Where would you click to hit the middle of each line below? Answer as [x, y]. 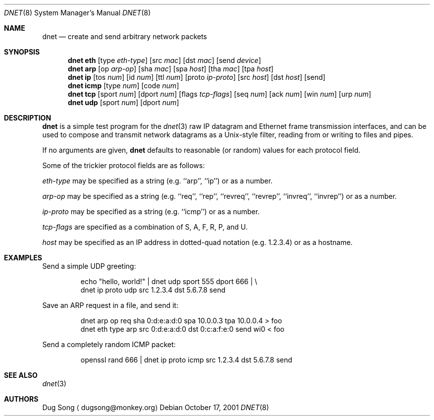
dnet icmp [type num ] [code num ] [124, 86]
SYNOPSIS [22, 52]
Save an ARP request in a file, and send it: [110, 305]
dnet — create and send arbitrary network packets [125, 36]
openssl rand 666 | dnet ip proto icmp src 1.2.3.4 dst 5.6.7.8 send [186, 360]
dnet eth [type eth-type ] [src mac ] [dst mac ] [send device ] [164, 60]
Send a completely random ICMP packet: [109, 344]
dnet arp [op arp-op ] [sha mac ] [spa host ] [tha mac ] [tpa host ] [171, 69]
